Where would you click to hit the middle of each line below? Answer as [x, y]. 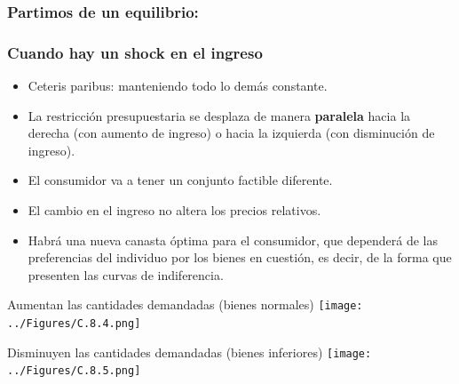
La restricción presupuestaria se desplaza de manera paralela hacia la [219, 115]
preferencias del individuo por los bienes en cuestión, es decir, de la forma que [240, 257]
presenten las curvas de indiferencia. [126, 274]
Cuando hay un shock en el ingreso [135, 52]
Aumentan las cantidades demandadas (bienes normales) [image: [185, 304]
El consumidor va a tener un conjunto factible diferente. [180, 180]
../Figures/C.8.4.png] [74, 324]
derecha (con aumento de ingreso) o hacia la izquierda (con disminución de [231, 133]
